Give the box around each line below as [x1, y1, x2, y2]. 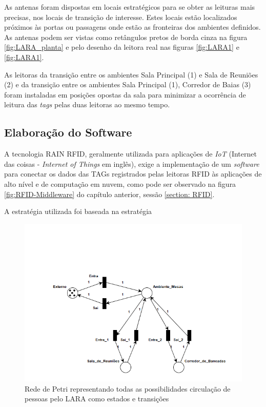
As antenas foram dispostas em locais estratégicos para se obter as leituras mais [4, 2, 255, 12]
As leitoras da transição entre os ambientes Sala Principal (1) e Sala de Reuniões [4, 69, 258, 80]
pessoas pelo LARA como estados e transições [25, 393, 169, 404]
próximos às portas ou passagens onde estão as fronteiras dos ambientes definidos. [4, 22, 261, 32]
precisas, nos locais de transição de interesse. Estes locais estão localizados [4, 11, 237, 22]
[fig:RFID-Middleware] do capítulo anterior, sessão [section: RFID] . [4, 188, 215, 199]
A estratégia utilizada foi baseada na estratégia [4, 206, 152, 217]
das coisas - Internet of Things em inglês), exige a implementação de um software [4, 158, 259, 169]
